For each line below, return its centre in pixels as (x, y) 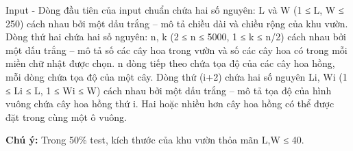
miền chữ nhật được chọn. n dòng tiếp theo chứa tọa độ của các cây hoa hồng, (170, 63)
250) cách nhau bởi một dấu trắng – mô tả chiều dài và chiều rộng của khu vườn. (177, 23)
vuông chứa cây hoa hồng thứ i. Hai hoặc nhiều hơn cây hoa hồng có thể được (170, 104)
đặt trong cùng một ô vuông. (66, 116)
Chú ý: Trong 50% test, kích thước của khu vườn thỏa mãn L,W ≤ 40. (155, 140)
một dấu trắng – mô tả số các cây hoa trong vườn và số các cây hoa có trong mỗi (176, 50)
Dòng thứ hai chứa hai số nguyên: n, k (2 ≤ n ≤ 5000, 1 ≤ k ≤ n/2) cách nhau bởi (176, 37)
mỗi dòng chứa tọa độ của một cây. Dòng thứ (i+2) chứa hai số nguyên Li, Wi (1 (176, 76)
